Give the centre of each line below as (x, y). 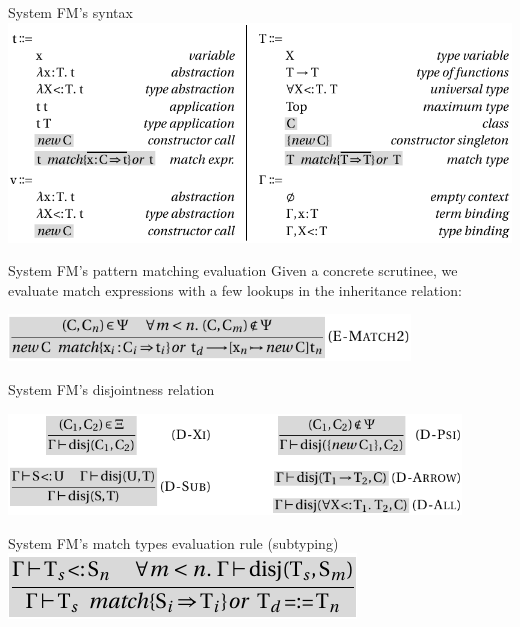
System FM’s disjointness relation (111, 388)
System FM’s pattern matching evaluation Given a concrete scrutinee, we (233, 270)
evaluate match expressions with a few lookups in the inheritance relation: (235, 289)
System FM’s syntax (70, 12)
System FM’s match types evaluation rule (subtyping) (173, 542)
